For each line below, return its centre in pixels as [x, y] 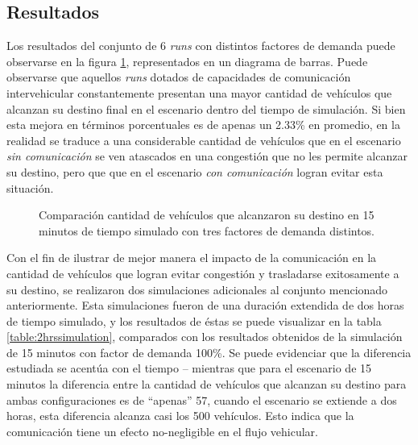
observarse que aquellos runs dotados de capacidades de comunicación [179, 77]
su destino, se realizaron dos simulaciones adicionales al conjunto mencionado [197, 289]
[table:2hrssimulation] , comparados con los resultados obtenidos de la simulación [205, 337]
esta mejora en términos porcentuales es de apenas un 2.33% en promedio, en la [203, 125]
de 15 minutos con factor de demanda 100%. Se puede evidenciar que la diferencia [209, 352]
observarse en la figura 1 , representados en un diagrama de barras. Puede [187, 61]
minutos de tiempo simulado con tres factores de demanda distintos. [207, 230]
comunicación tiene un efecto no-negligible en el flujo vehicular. [162, 431]
